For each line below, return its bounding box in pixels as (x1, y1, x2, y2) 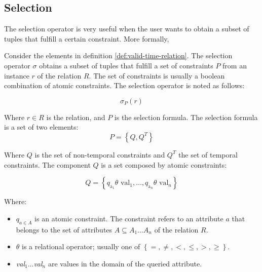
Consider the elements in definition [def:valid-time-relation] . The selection (4, 50, 233, 61)
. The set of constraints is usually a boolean (89, 70, 225, 81)
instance (4, 70, 29, 81)
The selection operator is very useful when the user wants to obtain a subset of (4, 23, 249, 34)
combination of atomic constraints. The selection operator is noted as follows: (4, 80, 245, 91)
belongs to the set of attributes (16, 224, 113, 235)
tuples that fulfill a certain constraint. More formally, (4, 33, 169, 44)
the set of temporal (178, 149, 238, 160)
